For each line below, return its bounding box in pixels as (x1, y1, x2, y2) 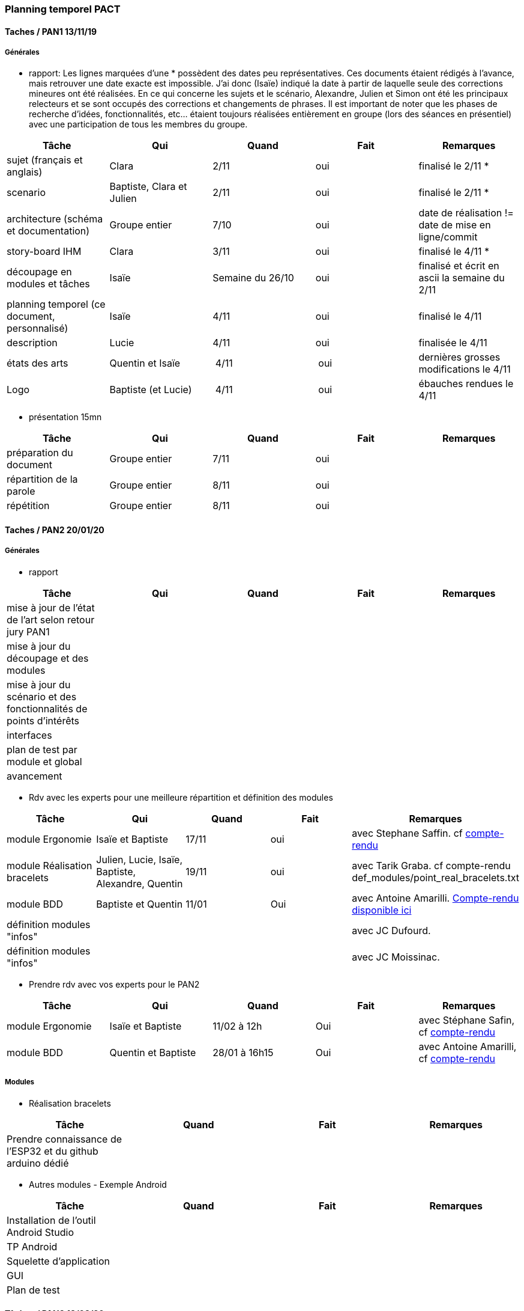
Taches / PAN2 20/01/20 (5, 525, 104, 535)
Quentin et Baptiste (109, 1046, 196, 1059)
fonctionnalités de (7, 702, 88, 715)
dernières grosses (418, 351, 501, 364)
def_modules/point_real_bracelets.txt (352, 871, 519, 884)
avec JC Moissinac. (352, 950, 440, 963)
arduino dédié (7, 1157, 69, 1169)
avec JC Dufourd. (352, 924, 431, 937)
